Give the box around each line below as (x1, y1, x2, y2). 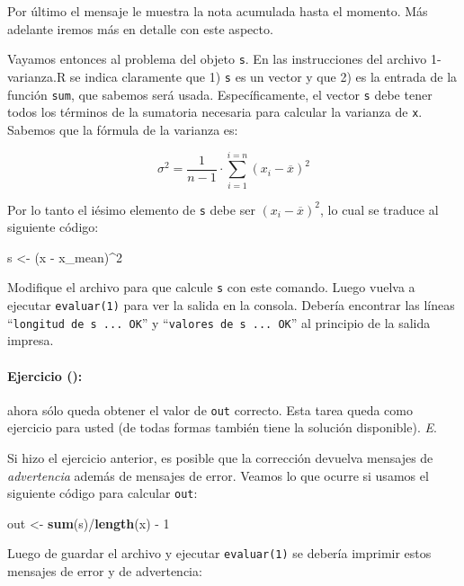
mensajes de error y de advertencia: (7, 562, 202, 581)
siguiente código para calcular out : (7, 484, 198, 502)
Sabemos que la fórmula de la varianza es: (7, 120, 238, 138)
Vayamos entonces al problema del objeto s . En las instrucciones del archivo (7, 49, 427, 68)
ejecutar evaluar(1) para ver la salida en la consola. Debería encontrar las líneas (7, 296, 455, 315)
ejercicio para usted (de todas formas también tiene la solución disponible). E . (7, 418, 437, 437)
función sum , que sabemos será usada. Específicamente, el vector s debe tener (7, 84, 433, 103)
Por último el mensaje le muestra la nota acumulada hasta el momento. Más (7, 2, 428, 20)
